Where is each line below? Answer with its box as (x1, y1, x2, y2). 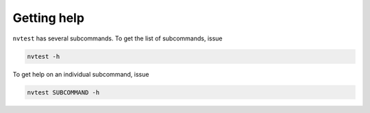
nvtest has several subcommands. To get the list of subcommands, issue (12, 34, 223, 42)
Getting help (12, 10, 85, 25)
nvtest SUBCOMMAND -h (27, 88, 100, 96)
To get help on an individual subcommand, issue (12, 70, 149, 78)
